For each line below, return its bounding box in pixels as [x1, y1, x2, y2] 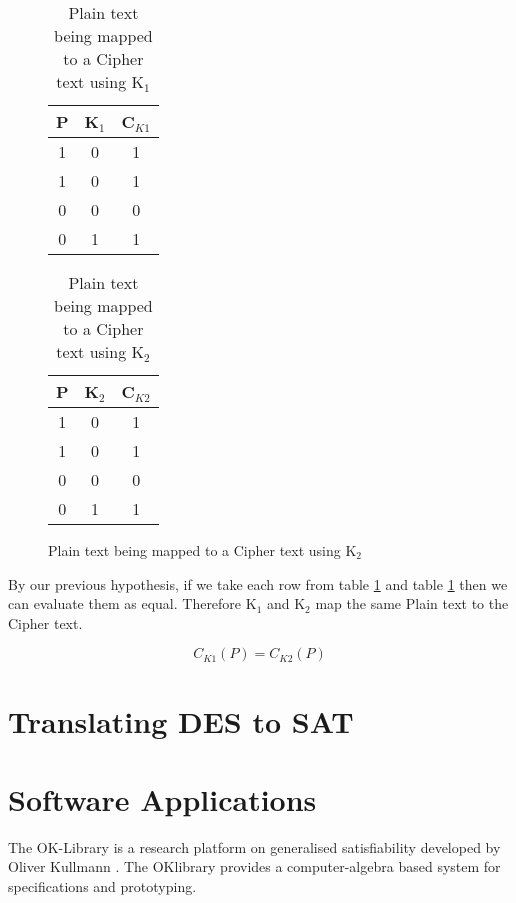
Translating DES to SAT [8, 700, 354, 741]
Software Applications [8, 778, 317, 819]
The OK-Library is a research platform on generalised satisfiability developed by [8, 836, 501, 857]
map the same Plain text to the [315, 593, 509, 614]
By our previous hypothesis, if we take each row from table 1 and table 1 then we [8, 573, 508, 594]
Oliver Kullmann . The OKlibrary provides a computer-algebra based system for [8, 856, 501, 877]
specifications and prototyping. [8, 876, 197, 897]
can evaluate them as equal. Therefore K [8, 593, 257, 614]
